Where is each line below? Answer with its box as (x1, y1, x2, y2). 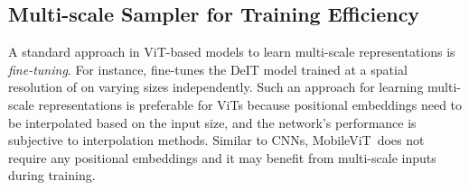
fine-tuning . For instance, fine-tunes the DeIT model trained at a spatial (8, 59, 408, 78)
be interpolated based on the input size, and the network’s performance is (8, 113, 417, 131)
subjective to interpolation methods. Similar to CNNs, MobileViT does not (8, 131, 425, 149)
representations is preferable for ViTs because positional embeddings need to (38, 95, 463, 113)
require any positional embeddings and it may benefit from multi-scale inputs (8, 148, 436, 167)
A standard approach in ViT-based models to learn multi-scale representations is (8, 42, 455, 61)
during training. (8, 166, 96, 185)
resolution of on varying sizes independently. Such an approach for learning (8, 77, 424, 96)
